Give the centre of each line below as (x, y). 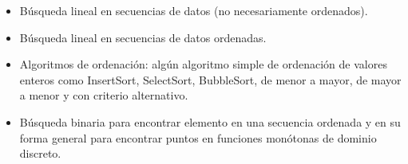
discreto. (40, 153)
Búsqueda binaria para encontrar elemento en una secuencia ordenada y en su (210, 121)
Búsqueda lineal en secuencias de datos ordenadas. (143, 37)
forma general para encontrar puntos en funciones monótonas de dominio (198, 137)
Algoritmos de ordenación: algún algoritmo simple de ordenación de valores (203, 64)
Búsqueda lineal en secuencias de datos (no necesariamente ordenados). (194, 10)
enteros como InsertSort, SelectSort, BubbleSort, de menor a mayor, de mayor (210, 79)
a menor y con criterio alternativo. (104, 95)
